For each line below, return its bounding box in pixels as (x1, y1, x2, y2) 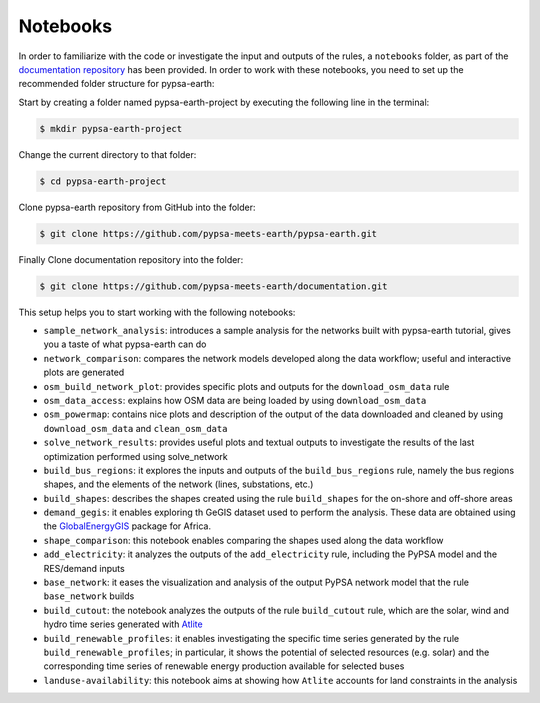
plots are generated (43, 366, 125, 379)
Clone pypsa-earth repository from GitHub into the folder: (18, 201, 256, 213)
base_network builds (43, 590, 135, 602)
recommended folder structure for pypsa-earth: (18, 78, 215, 90)
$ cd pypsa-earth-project (39, 175, 167, 187)
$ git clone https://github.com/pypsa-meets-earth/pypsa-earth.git (39, 228, 378, 239)
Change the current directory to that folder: (18, 148, 197, 160)
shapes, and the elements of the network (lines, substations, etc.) (43, 478, 314, 490)
